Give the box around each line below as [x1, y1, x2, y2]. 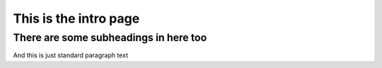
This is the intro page [13, 11, 140, 26]
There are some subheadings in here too [13, 31, 207, 44]
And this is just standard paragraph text [13, 51, 129, 59]
